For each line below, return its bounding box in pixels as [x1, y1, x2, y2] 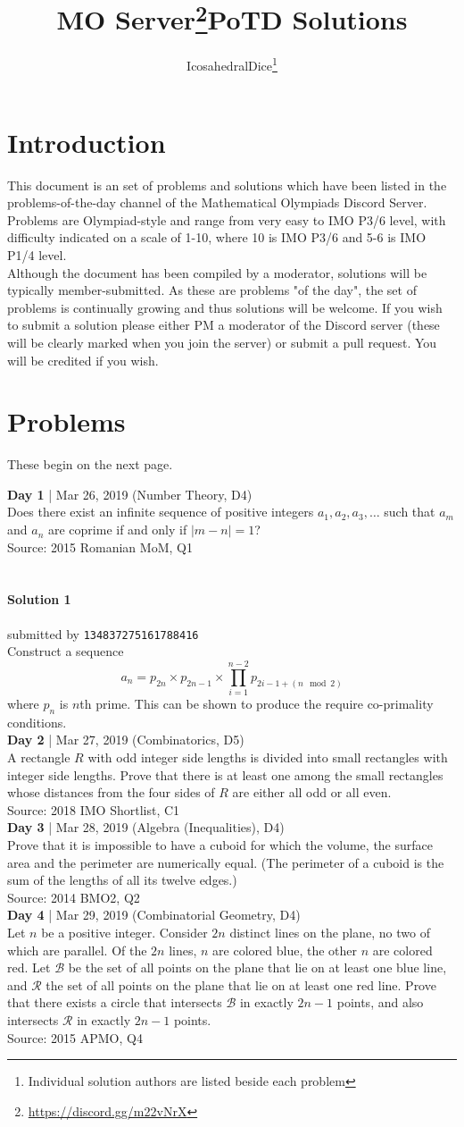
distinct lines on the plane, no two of [229, 922, 430, 941]
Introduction [7, 123, 166, 160]
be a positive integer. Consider [41, 922, 208, 941]
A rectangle [7, 748, 70, 767]
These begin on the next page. [7, 455, 173, 474]
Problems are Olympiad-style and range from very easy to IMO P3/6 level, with [7, 210, 446, 229]
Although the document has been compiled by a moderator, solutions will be [7, 263, 427, 282]
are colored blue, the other [212, 940, 357, 959]
